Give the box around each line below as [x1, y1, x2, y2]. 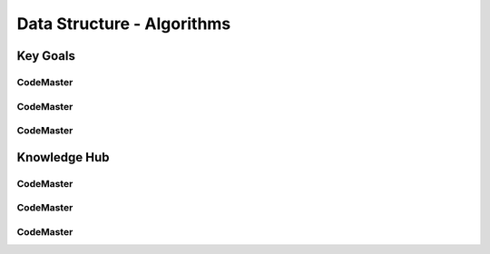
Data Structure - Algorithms [16, 14, 231, 34]
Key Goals [16, 48, 76, 63]
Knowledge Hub [16, 150, 110, 165]
